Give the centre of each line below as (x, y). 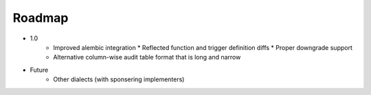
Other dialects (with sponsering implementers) (119, 79)
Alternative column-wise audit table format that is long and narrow (147, 57)
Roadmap (41, 18)
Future (39, 70)
